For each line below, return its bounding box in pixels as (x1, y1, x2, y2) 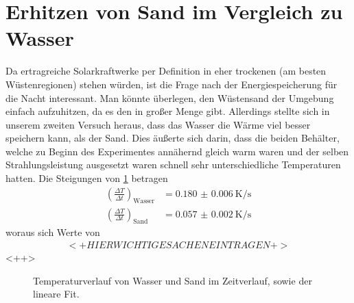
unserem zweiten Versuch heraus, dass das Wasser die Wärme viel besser (5, 117, 311, 131)
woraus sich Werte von (5, 225, 100, 239)
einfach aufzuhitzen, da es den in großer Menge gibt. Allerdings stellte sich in (5, 104, 330, 118)
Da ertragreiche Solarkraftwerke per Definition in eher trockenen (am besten (5, 64, 327, 78)
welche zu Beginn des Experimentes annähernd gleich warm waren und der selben (5, 144, 349, 158)
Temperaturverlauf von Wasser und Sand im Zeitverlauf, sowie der (33, 273, 312, 287)
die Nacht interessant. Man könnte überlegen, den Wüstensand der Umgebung (5, 90, 334, 105)
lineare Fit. (33, 287, 80, 301)
